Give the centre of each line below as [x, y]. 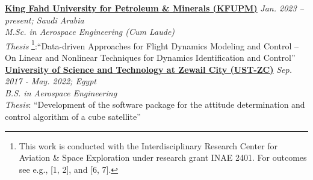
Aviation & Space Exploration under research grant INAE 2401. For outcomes [163, 157]
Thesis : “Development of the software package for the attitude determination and [155, 104]
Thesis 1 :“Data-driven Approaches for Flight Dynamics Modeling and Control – [152, 45]
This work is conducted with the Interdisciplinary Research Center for [148, 145]
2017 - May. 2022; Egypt [51, 81]
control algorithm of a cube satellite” [73, 116]
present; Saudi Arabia [45, 20]
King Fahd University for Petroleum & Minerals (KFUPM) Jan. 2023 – [154, 8]
